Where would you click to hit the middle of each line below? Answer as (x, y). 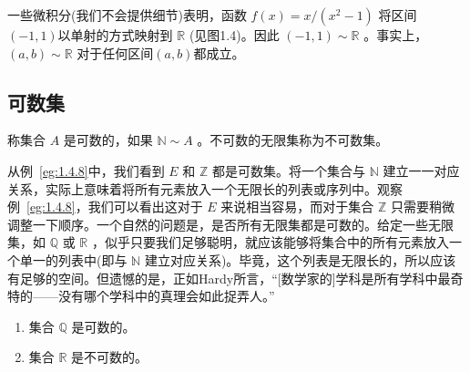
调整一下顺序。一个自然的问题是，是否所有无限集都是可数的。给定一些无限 (230, 224)
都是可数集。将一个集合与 (289, 170)
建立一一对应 (421, 170)
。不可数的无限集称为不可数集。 (293, 140)
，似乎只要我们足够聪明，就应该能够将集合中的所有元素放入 (270, 242)
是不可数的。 (110, 357)
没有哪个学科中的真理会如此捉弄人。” (166, 296)
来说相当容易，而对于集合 (297, 207)
